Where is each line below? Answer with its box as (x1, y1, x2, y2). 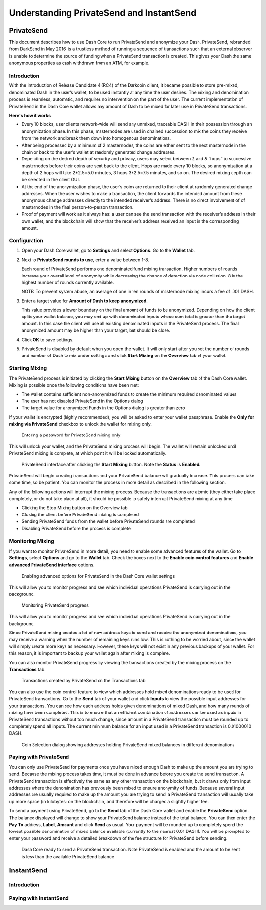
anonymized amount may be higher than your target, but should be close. (21, 327, 171, 333)
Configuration (9, 237, 44, 244)
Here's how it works (9, 112, 51, 118)
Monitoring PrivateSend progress (21, 602, 89, 608)
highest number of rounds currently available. (21, 279, 114, 285)
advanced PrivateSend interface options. (9, 562, 95, 568)
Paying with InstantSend (9, 894, 69, 901)
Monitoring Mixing (9, 538, 54, 545)
